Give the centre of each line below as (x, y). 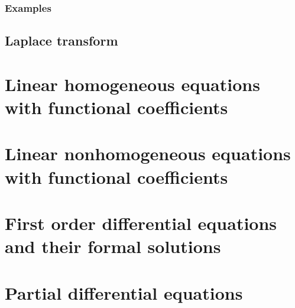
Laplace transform (61, 40)
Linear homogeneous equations (132, 84)
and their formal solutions (113, 246)
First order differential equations (141, 223)
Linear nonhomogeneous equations (148, 153)
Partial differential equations (124, 292)
